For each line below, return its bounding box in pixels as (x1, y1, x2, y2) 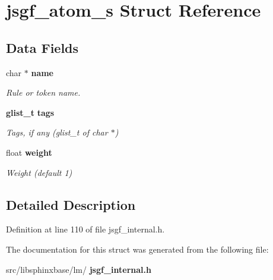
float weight (6, 146, 52, 158)
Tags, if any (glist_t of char (6, 126, 108, 139)
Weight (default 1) (6, 166, 72, 178)
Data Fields (6, 38, 79, 56)
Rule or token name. (6, 86, 81, 99)
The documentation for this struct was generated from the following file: (6, 243, 269, 255)
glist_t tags (6, 106, 55, 118)
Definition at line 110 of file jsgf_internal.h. (6, 223, 165, 235)
